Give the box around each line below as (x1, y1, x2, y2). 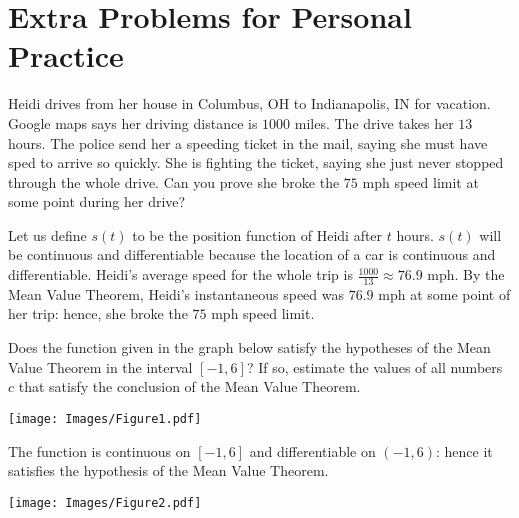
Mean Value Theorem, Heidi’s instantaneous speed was (8, 283, 345, 304)
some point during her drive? (8, 191, 186, 212)
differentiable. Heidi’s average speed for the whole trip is (8, 264, 353, 285)
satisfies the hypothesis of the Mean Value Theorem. (8, 460, 329, 481)
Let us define (8, 224, 87, 245)
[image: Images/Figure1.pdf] (8, 411, 202, 426)
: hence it (436, 440, 493, 461)
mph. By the (427, 264, 505, 285)
